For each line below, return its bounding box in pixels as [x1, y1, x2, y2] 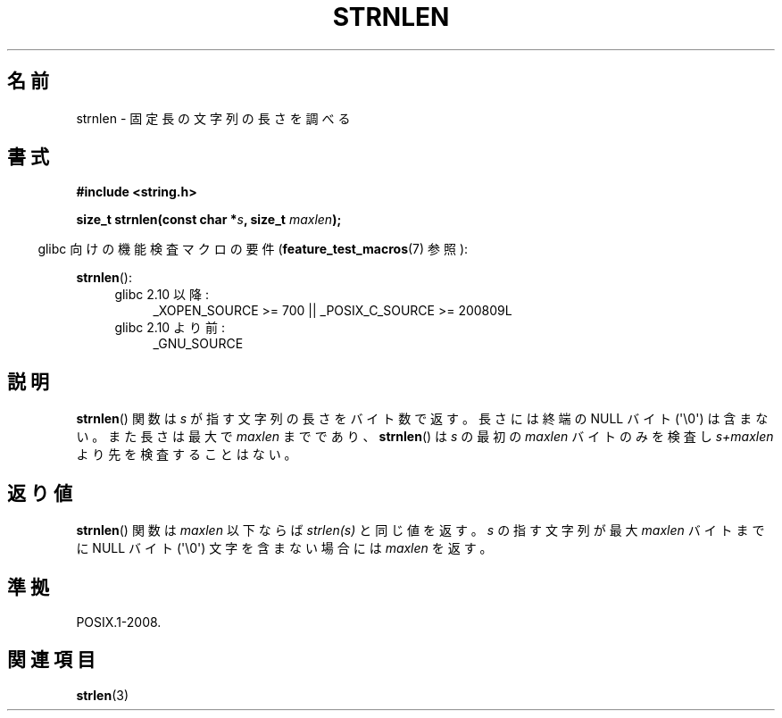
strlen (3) [76, 687, 129, 703]
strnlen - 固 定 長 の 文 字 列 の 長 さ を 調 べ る [76, 110, 351, 126]
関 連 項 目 [7, 648, 96, 672]
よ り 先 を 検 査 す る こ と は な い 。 [76, 447, 297, 463]
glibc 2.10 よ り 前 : [114, 320, 225, 336]
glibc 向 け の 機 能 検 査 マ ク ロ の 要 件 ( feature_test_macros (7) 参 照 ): [37, 241, 469, 257]
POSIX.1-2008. [76, 614, 162, 630]
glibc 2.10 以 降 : [114, 287, 209, 303]
